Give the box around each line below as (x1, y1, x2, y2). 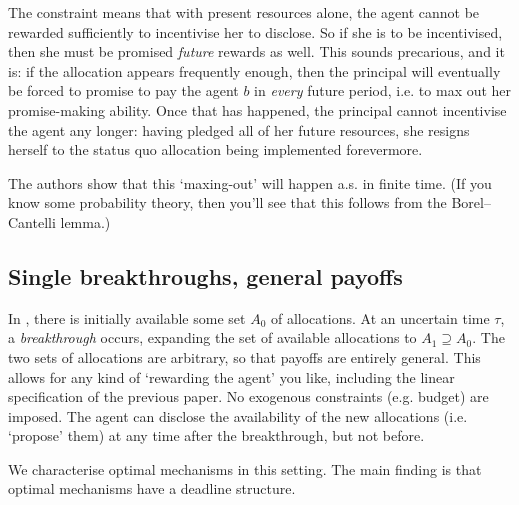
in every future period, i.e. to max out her (254, 80, 512, 101)
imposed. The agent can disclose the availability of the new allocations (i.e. (8, 405, 468, 426)
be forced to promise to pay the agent (8, 80, 239, 101)
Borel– (451, 192, 491, 213)
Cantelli (8, 211, 56, 232)
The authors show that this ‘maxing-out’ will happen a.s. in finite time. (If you (8, 172, 492, 193)
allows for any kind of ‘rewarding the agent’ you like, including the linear (8, 366, 455, 387)
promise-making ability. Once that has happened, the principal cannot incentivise (8, 99, 507, 120)
